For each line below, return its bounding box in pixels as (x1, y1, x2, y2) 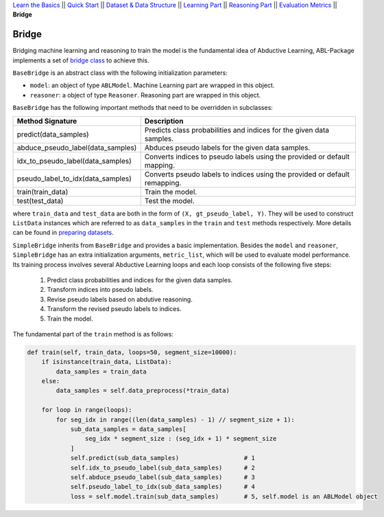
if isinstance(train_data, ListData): (41, 358, 172, 366)
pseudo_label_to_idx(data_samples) (16, 174, 132, 183)
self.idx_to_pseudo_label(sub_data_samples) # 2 (70, 463, 255, 472)
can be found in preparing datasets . (12, 229, 115, 237)
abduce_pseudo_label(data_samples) (16, 143, 137, 152)
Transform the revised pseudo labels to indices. (47, 305, 182, 313)
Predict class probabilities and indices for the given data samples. (47, 275, 233, 284)
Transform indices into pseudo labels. (47, 286, 154, 294)
